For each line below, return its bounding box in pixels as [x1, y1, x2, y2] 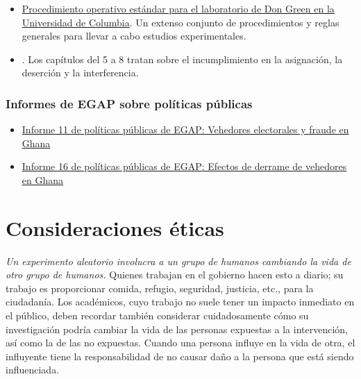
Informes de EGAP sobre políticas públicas [6, 94, 253, 112]
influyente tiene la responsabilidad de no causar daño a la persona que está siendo [6, 348, 354, 363]
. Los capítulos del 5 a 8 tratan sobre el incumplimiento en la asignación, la [22, 51, 343, 66]
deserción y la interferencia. [22, 65, 139, 80]
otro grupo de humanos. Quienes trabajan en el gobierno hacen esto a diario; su [6, 267, 344, 282]
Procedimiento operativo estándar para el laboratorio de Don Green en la [22, 1, 335, 15]
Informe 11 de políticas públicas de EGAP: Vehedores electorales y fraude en [22, 122, 349, 137]
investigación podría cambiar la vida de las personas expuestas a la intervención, [6, 321, 348, 336]
